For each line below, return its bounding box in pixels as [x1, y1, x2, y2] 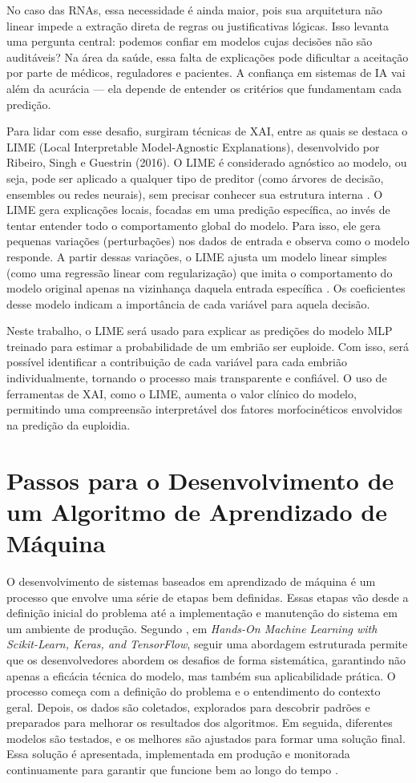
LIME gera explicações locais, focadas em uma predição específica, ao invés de [6, 201, 390, 218]
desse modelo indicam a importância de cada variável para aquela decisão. [6, 295, 370, 312]
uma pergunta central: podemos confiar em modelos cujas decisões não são [6, 33, 373, 50]
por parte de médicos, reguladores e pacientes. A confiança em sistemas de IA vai [6, 64, 406, 81]
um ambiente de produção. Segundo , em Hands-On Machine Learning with [6, 620, 378, 636]
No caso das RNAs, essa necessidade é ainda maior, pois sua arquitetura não [6, 2, 382, 18]
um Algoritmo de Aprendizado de [6, 494, 387, 527]
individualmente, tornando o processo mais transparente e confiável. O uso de [6, 369, 387, 386]
